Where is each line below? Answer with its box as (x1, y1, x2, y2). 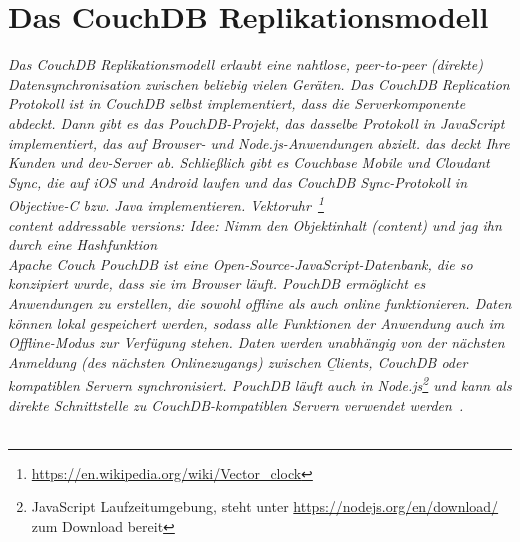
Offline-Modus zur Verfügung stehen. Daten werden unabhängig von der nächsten (8, 332, 505, 353)
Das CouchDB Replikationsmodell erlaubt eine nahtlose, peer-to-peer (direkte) (8, 54, 483, 75)
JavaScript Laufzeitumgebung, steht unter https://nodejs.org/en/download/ (31, 496, 499, 517)
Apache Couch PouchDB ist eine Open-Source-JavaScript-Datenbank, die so (8, 253, 473, 274)
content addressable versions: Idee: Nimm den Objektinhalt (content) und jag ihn (8, 214, 502, 235)
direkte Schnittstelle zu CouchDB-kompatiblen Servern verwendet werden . (8, 394, 464, 415)
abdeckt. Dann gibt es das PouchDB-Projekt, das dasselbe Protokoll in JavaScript (8, 112, 505, 133)
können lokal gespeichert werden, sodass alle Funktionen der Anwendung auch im (8, 312, 505, 333)
